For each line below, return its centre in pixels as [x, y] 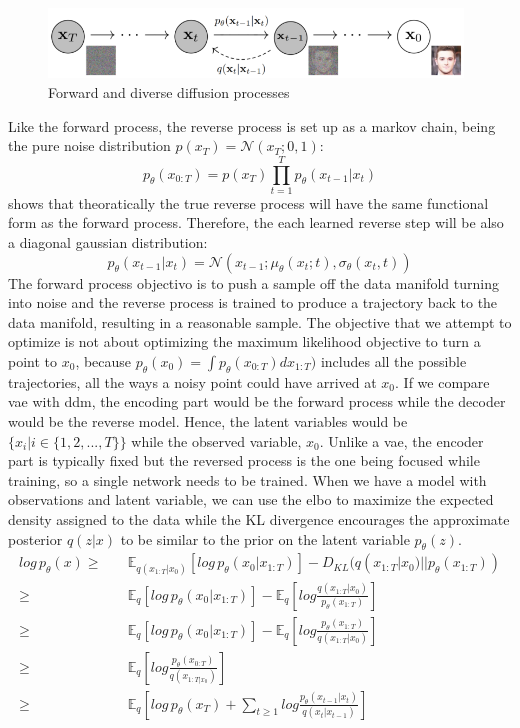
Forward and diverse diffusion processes [169, 91]
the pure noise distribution [89, 145]
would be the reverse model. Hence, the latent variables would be [208, 421]
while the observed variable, [216, 440]
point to [33, 361]
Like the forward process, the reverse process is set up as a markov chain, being [252, 125]
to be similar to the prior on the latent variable [265, 538]
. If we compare [442, 381]
